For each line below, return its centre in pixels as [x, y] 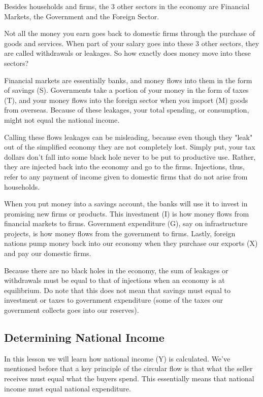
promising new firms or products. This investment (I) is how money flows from [127, 213]
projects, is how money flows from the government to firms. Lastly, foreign [120, 233]
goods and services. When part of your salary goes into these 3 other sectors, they [132, 43]
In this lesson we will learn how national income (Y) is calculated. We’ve [117, 358]
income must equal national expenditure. [68, 388]
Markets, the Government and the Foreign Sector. [82, 16]
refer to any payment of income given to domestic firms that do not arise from [126, 176]
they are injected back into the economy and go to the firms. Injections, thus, [124, 167]
